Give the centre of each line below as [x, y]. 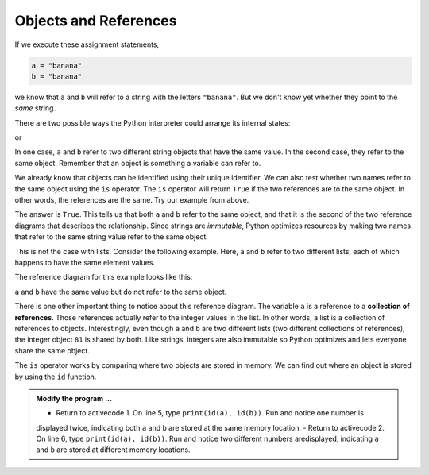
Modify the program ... [74, 398]
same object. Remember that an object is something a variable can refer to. [138, 163]
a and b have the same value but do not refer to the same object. [121, 292]
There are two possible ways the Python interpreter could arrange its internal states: [153, 122]
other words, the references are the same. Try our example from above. [132, 200]
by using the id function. [56, 377]
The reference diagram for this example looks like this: [104, 277]
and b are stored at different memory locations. [113, 450]
